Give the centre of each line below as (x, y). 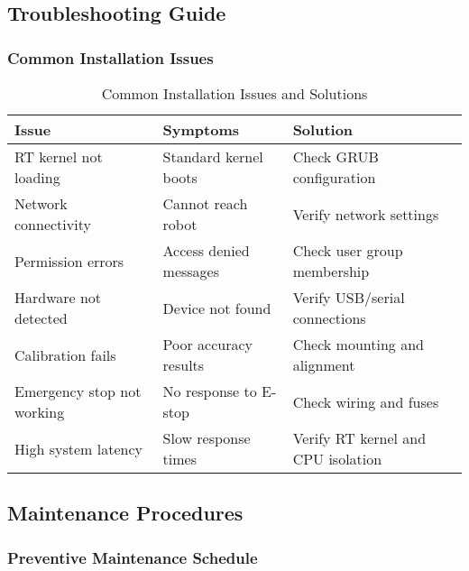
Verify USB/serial (349, 297)
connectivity (53, 224)
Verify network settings (366, 214)
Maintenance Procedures (125, 513)
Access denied (206, 250)
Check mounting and (358, 344)
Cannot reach (205, 203)
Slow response (207, 438)
